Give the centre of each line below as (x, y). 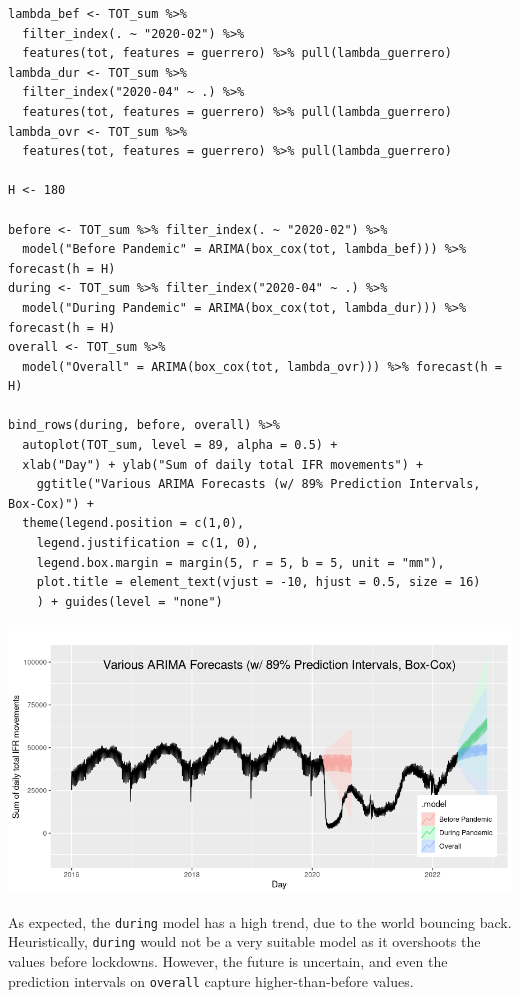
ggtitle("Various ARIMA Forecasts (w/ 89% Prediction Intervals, (258, 484)
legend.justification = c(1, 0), (147, 543)
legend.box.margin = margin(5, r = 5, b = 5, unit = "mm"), (240, 562)
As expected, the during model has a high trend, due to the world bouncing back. (260, 921)
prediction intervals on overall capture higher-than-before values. (211, 980)
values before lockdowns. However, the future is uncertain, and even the (228, 961)
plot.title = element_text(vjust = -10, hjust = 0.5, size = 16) (258, 582)
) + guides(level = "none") (129, 601)
